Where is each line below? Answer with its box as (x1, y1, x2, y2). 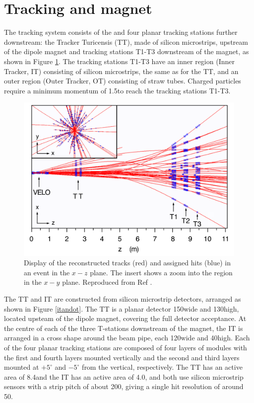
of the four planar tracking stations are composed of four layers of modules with (4, 342, 247, 352)
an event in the (24, 267, 70, 277)
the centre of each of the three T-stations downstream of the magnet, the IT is (4, 322, 243, 333)
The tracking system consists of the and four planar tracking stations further (4, 27, 238, 37)
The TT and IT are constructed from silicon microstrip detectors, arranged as (4, 294, 241, 304)
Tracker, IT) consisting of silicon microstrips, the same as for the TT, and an (4, 66, 239, 76)
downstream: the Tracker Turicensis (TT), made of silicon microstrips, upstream (4, 36, 248, 47)
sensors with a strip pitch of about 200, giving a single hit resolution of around (4, 381, 244, 392)
